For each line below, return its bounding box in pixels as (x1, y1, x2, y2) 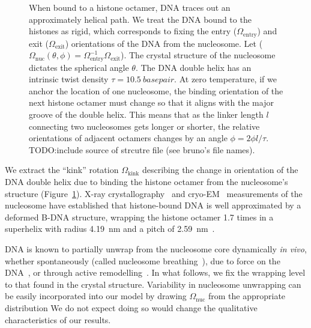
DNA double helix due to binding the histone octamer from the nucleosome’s (5, 175, 288, 188)
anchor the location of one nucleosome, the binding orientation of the (29, 84, 283, 97)
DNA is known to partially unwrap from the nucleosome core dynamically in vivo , (5, 243, 307, 255)
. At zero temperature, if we (174, 73, 277, 85)
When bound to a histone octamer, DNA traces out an (29, 1, 231, 13)
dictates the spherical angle (29, 61, 129, 73)
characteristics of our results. (5, 313, 111, 326)
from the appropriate (208, 290, 286, 302)
